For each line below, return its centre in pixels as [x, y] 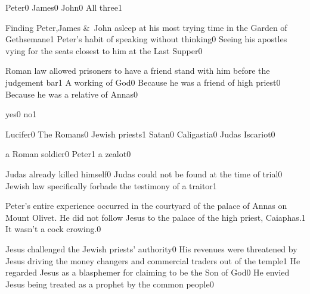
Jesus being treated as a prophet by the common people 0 [110, 284]
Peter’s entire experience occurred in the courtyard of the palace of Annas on [146, 206]
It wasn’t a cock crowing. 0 [53, 229]
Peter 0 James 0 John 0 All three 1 [64, 7]
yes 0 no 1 [21, 114]
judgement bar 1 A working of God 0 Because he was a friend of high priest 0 [143, 82]
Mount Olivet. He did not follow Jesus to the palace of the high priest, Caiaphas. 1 [156, 217]
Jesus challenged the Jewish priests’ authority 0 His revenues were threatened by [151, 248]
